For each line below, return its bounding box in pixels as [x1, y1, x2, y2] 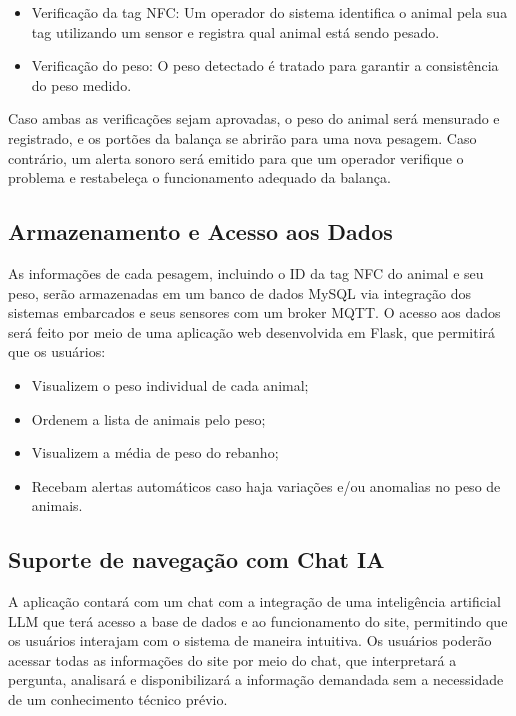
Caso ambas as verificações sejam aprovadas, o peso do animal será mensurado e [8, 108, 500, 129]
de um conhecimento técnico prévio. [8, 689, 228, 710]
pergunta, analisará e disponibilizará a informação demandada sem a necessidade [8, 669, 504, 690]
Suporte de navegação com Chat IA [8, 544, 385, 575]
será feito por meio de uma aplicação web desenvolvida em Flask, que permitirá [8, 321, 496, 342]
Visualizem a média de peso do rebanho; [31, 442, 279, 463]
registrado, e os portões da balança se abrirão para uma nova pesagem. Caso [8, 127, 477, 148]
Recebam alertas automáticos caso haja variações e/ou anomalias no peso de [31, 475, 501, 496]
